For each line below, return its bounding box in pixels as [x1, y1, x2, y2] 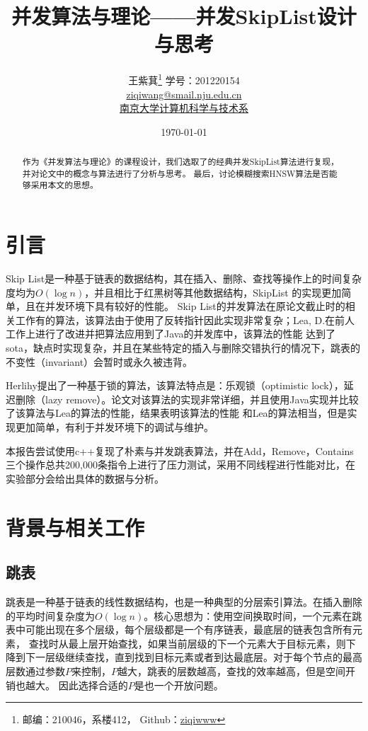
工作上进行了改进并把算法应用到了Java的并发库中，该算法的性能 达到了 [6, 326, 336, 341]
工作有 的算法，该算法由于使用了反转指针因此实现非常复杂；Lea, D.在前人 [15, 312, 355, 327]
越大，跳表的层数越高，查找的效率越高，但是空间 [117, 663, 345, 678]
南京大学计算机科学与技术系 [120, 100, 248, 115]
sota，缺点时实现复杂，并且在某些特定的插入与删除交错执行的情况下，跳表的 [6, 340, 360, 355]
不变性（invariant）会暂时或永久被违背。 [6, 354, 193, 369]
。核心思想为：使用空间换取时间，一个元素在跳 [144, 608, 362, 623]
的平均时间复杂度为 [6, 608, 95, 623]
